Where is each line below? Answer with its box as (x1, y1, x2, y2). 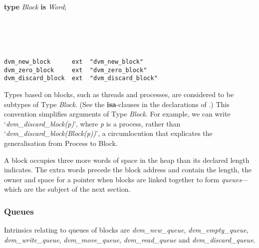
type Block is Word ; (4, 1, 67, 11)
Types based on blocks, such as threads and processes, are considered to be (4, 89, 234, 99)
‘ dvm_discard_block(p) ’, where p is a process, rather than (4, 118, 181, 128)
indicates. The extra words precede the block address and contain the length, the (4, 164, 252, 175)
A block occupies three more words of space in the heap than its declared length (4, 154, 250, 165)
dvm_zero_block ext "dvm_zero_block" (4, 66, 147, 74)
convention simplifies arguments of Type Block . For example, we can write (4, 109, 231, 119)
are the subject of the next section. (24, 184, 131, 194)
